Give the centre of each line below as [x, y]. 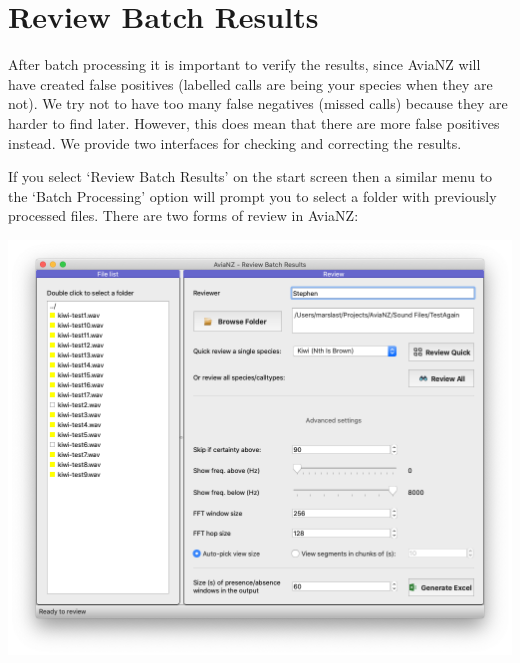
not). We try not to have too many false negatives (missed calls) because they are [258, 103]
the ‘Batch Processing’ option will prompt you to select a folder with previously [252, 195]
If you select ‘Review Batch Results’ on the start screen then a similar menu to [250, 176]
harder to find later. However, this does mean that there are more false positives [254, 122]
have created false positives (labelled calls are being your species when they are [250, 83]
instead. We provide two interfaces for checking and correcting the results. [235, 142]
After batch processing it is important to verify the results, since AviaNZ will [244, 64]
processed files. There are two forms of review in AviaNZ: [183, 215]
